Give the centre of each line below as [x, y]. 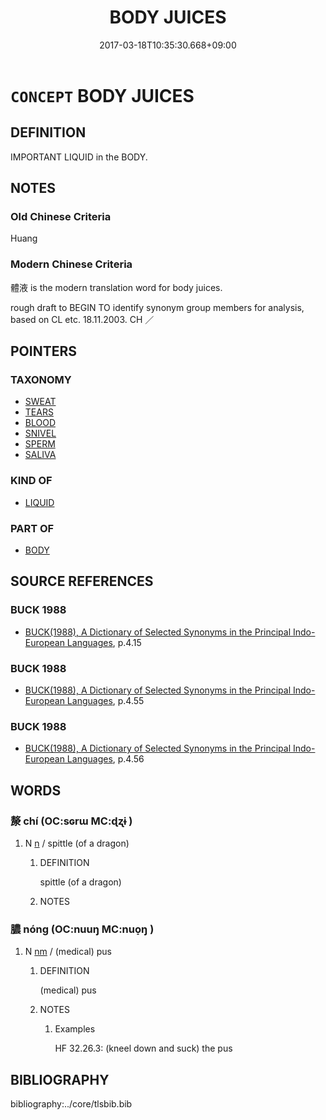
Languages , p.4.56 [105, 759]
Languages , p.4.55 [105, 700]
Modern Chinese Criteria [71, 264]
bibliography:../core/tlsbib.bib [71, 1104]
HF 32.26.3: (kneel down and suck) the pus [143, 1048]
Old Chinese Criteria [61, 217]
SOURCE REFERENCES [82, 581]
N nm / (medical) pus [68, 952]
